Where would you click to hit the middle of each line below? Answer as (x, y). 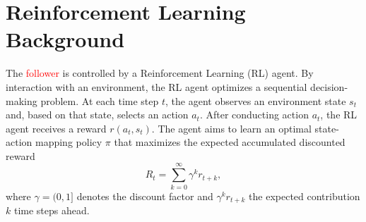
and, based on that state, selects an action (97, 115)
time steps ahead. (52, 210)
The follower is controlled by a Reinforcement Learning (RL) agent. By (160, 73)
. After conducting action (254, 115)
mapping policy (69, 142)
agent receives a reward (56, 128)
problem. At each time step (100, 100)
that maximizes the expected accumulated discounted (230, 142)
